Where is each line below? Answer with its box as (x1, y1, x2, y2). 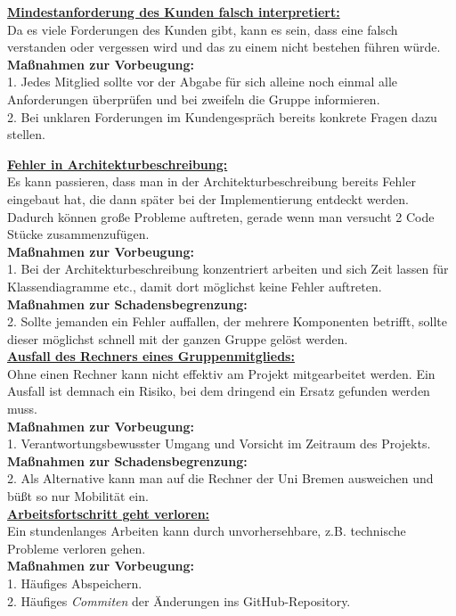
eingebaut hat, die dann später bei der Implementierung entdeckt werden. (7, 189, 409, 208)
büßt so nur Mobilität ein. (7, 487, 149, 505)
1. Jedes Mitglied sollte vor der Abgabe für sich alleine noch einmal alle (7, 72, 398, 91)
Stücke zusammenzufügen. (7, 225, 150, 243)
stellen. (7, 125, 45, 144)
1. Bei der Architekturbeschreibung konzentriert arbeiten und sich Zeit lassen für (7, 259, 449, 278)
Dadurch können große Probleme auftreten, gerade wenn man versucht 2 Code (7, 207, 435, 226)
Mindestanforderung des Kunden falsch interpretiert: (7, 3, 340, 21)
